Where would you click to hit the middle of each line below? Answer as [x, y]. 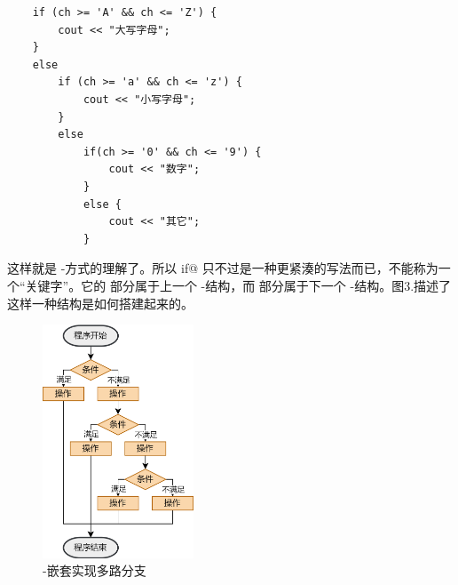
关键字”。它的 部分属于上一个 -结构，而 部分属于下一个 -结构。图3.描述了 [238, 285]
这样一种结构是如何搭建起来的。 [100, 303]
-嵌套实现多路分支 [95, 570]
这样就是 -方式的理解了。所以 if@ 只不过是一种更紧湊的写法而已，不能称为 [223, 268]
